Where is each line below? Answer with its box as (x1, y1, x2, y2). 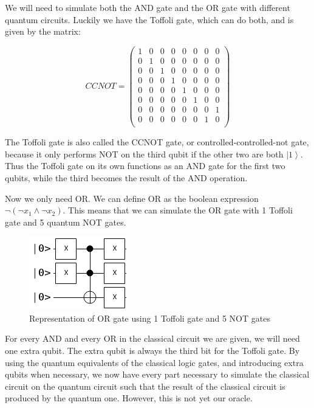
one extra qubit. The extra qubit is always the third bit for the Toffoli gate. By (5, 344, 300, 357)
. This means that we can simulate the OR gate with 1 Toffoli (63, 204, 293, 216)
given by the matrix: (5, 25, 81, 38)
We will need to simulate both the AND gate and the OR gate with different (5, 1, 290, 13)
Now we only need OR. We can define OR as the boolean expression (5, 192, 259, 204)
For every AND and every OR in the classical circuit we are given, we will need (5, 332, 300, 345)
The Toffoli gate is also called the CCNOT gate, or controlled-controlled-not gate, (5, 136, 309, 148)
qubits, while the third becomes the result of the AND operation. (5, 171, 248, 184)
